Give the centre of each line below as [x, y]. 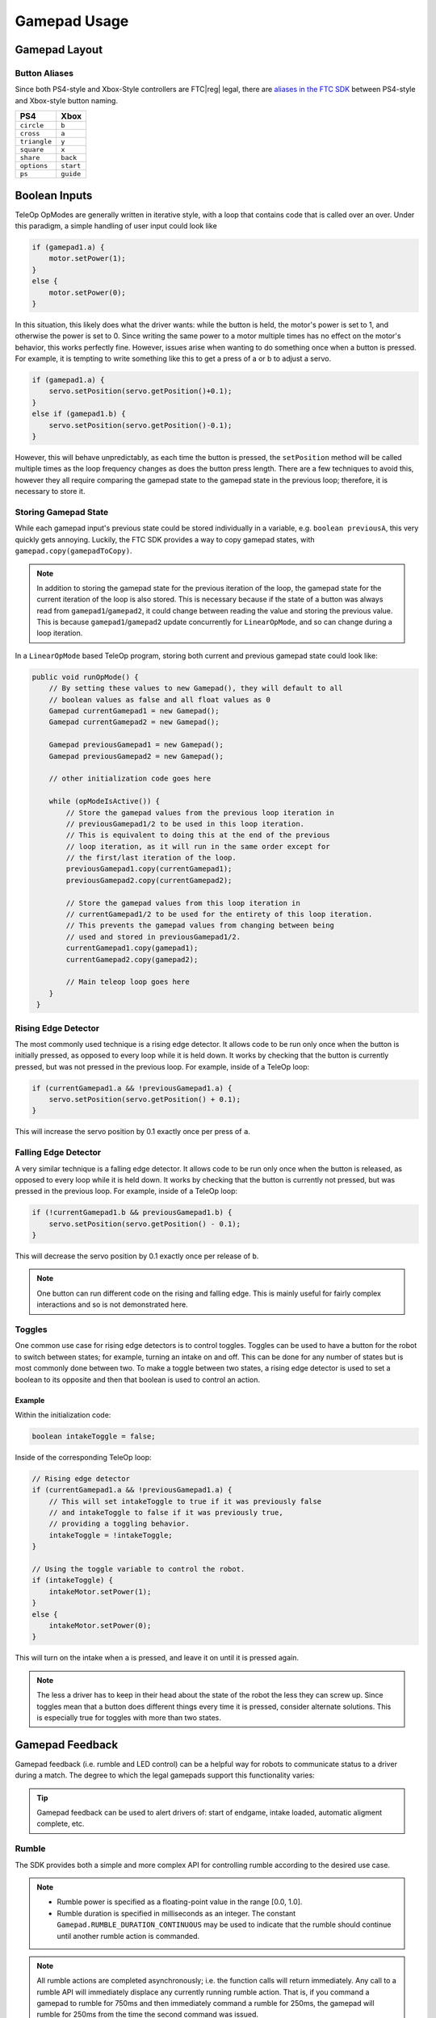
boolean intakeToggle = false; [94, 1436]
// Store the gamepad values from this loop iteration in [183, 903]
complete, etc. [61, 1823]
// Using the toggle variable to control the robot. [138, 1569]
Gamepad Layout [59, 50]
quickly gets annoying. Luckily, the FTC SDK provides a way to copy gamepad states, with [165, 539]
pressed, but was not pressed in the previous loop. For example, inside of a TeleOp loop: [162, 1066]
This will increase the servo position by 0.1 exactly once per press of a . [132, 1132]
